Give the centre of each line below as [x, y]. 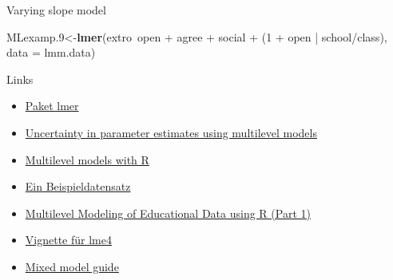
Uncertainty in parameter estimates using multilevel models [171, 132]
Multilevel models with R [87, 159]
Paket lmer [52, 106]
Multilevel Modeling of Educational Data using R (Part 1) [168, 213]
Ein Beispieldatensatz [78, 186]
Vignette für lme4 [68, 240]
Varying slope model [56, 10]
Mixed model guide [72, 266]
